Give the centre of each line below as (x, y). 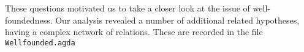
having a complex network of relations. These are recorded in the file (134, 32)
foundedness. (29, 20)
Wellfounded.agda (40, 43)
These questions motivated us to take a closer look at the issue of (127, 8)
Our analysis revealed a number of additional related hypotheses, (177, 20)
